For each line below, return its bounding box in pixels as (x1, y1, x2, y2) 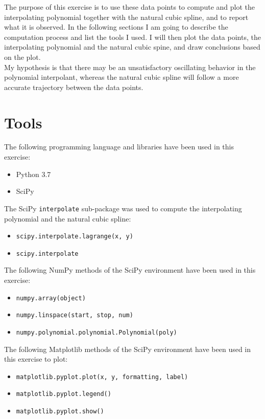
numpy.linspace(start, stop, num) (16, 312, 133, 319)
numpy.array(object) (16, 294, 86, 302)
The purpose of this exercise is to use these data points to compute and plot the (4, 2, 255, 12)
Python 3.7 (16, 168, 51, 179)
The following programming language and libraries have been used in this (4, 141, 234, 152)
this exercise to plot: (4, 354, 68, 364)
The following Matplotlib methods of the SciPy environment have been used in (4, 343, 251, 354)
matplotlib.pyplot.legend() (16, 390, 111, 398)
